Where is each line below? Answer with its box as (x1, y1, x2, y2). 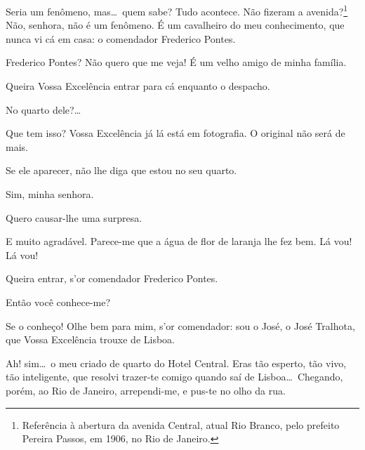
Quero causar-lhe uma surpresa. (6, 210, 142, 225)
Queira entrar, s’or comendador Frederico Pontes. (6, 271, 218, 286)
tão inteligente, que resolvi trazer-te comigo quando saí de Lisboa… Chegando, (6, 369, 343, 384)
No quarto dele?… (6, 102, 81, 117)
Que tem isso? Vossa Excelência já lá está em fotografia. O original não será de (6, 126, 345, 140)
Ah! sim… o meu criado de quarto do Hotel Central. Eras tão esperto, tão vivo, (6, 355, 347, 370)
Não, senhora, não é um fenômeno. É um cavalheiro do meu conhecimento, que (6, 18, 345, 32)
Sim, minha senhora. (6, 187, 94, 201)
